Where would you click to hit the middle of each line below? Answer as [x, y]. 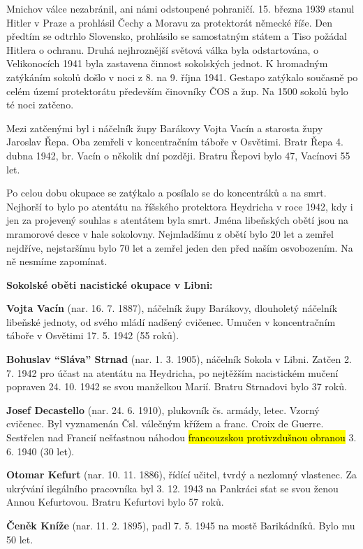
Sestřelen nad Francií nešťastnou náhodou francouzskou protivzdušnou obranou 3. [181, 437]
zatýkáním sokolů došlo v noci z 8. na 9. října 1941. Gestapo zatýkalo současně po [182, 77]
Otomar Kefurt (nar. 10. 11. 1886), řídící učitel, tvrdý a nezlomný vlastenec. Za [182, 475]
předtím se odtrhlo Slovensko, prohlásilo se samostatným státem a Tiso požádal [177, 36]
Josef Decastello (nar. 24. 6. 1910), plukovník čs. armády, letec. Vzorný [163, 409]
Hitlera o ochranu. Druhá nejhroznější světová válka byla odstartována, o [163, 49]
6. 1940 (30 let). [40, 451]
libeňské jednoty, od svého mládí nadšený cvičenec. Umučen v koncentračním [171, 321]
